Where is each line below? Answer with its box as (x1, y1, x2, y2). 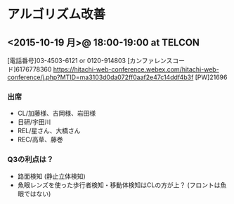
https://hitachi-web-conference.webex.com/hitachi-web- (53, 65, 219, 74)
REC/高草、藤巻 (17, 135, 63, 144)
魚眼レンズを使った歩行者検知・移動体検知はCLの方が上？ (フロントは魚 (17, 180, 227, 189)
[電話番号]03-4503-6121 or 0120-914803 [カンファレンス (7, 57, 173, 64)
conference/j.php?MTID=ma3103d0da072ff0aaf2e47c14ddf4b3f (7, 73, 194, 81)
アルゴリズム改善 (7, 6, 106, 22)
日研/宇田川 (17, 118, 51, 126)
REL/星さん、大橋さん (17, 127, 81, 135)
